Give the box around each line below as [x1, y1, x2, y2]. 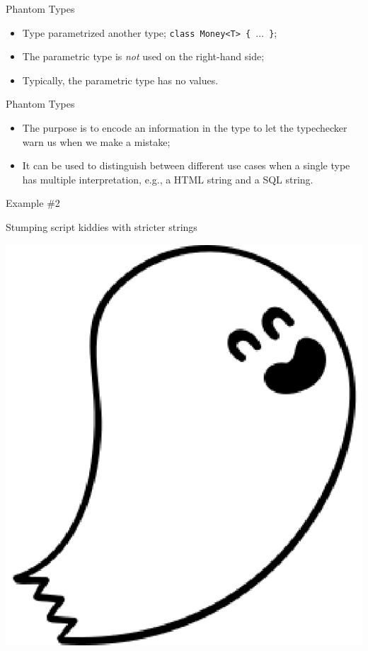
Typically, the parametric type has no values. [22, 72, 219, 87]
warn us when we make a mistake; [22, 134, 171, 149]
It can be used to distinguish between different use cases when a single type [22, 158, 350, 173]
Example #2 [6, 196, 60, 210]
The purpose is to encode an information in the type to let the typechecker [22, 120, 347, 135]
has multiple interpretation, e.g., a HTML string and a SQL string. [22, 171, 314, 186]
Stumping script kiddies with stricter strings [6, 220, 197, 234]
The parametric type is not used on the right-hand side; [22, 49, 265, 64]
